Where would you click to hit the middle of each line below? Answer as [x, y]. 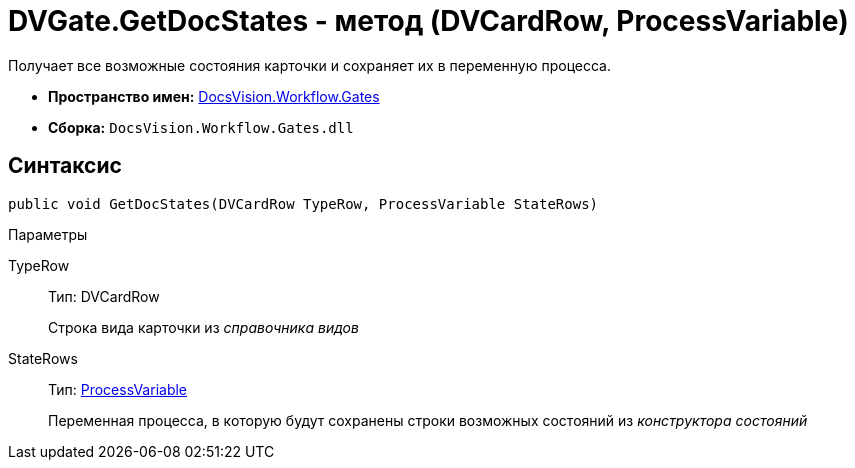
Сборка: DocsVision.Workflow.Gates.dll [201, 127]
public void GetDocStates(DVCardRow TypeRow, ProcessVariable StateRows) [303, 203]
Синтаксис [65, 166]
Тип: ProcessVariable [118, 389]
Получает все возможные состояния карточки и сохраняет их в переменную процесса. [309, 65]
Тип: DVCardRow [104, 296]
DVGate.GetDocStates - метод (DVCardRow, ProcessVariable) [428, 21]
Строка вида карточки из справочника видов [203, 327]
